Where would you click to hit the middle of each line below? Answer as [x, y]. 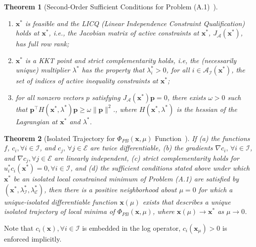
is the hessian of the [207, 109]
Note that [19, 228]
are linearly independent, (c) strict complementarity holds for [147, 158]
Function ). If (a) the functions [202, 138]
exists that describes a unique [187, 201]
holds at [27, 33]
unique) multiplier [43, 70]
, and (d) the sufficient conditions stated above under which [160, 168]
